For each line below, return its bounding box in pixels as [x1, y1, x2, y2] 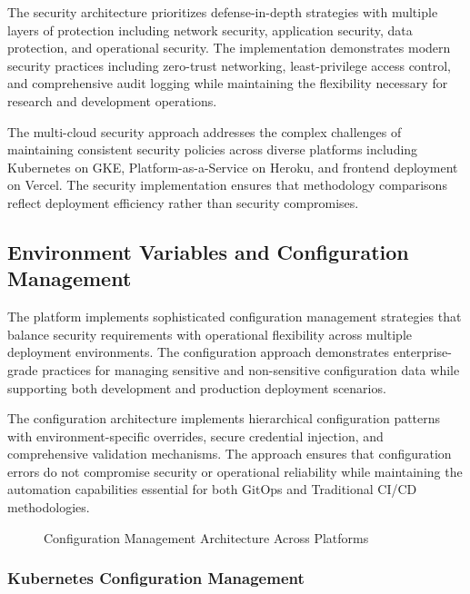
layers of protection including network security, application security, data [7, 20, 413, 39]
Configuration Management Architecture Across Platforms [44, 528, 369, 547]
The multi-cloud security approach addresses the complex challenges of [7, 122, 402, 141]
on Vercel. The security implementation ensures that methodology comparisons [7, 175, 447, 194]
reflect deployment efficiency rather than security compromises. [7, 193, 359, 212]
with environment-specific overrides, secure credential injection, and [7, 426, 384, 445]
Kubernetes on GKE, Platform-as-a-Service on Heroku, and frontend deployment [7, 157, 458, 176]
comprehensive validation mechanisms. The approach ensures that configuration [7, 444, 452, 463]
